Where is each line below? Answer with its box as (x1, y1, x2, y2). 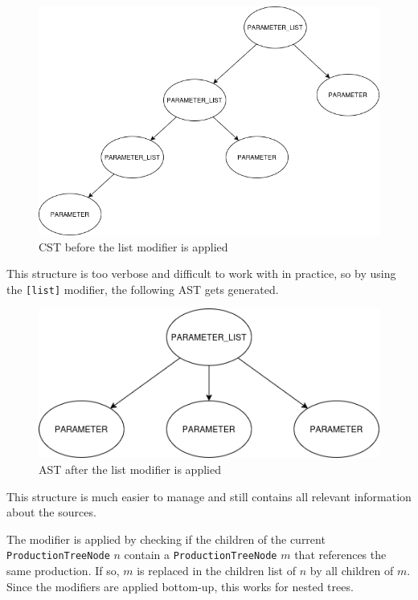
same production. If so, (6, 562, 120, 579)
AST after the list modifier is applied (39, 461, 221, 478)
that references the (294, 546, 387, 563)
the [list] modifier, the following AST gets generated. (6, 280, 279, 297)
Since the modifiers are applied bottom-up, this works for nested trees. (6, 578, 354, 594)
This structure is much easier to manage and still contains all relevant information (6, 488, 412, 504)
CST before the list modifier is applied (39, 238, 228, 255)
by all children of (309, 562, 394, 579)
